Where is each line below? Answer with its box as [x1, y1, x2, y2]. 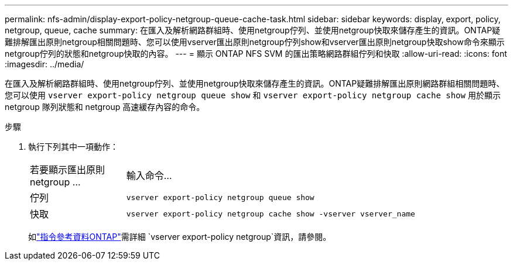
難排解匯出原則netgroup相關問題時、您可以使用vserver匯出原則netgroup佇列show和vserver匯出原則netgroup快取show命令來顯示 [5, 37, 505, 47]
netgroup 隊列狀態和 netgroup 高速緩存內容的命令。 [5, 102, 205, 112]
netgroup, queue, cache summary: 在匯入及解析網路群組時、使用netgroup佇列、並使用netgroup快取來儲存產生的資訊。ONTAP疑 [5, 25, 501, 35]
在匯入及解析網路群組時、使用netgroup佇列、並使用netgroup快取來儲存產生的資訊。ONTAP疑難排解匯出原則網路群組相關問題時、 [5, 78, 505, 88]
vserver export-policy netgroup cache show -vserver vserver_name [126, 209, 415, 218]
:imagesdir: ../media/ [5, 59, 84, 69]
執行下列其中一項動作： [28, 142, 118, 152]
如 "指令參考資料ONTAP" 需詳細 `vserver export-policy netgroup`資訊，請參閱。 [28, 232, 331, 242]
